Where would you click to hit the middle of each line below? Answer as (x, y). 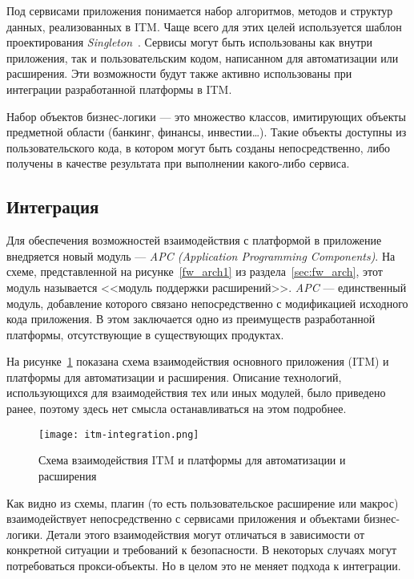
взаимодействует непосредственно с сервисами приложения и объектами (183, 518)
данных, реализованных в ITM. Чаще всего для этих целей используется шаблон (204, 26)
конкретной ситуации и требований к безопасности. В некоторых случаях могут (201, 550)
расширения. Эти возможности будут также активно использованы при (179, 73)
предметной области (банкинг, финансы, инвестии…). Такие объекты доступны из (207, 132)
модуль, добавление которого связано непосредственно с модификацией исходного (207, 303)
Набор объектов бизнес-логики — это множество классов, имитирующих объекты (206, 116)
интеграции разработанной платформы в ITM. (119, 89)
